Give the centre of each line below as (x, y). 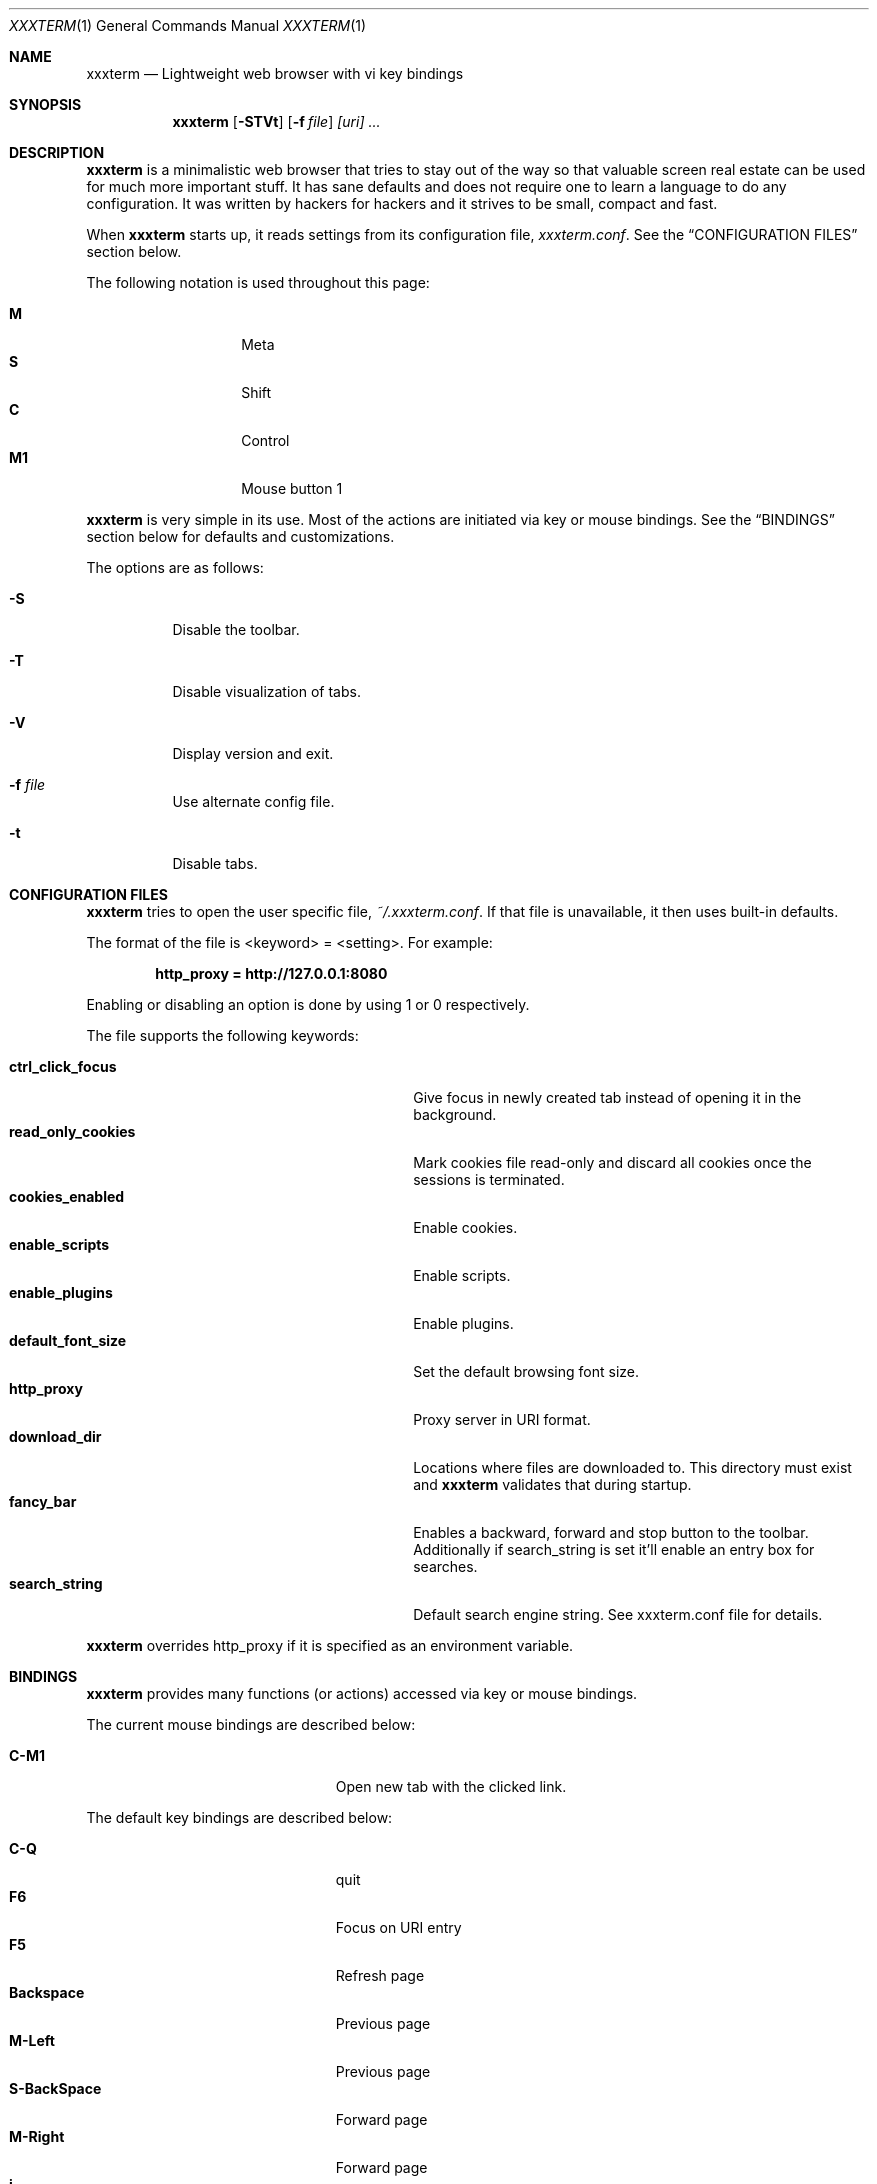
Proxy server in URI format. (502, 1419)
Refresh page (380, 1975)
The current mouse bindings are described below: (251, 1724)
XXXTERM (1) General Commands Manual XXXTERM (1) (188, 25)
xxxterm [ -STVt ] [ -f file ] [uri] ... (276, 121)
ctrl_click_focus (63, 1066)
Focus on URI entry (398, 1927)
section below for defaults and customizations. (240, 536)
